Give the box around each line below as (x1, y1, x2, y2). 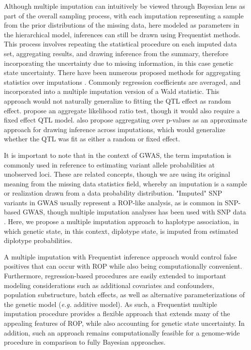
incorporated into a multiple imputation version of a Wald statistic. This (4, 86, 220, 96)
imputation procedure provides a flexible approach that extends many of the (4, 308, 230, 319)
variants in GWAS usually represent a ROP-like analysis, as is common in (4, 197, 223, 207)
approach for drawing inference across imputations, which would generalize (4, 124, 225, 134)
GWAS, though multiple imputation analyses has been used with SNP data (22, 207, 246, 217)
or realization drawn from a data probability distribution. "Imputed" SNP (4, 188, 222, 198)
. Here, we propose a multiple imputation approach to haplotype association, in (4, 216, 239, 227)
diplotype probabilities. (4, 235, 73, 245)
